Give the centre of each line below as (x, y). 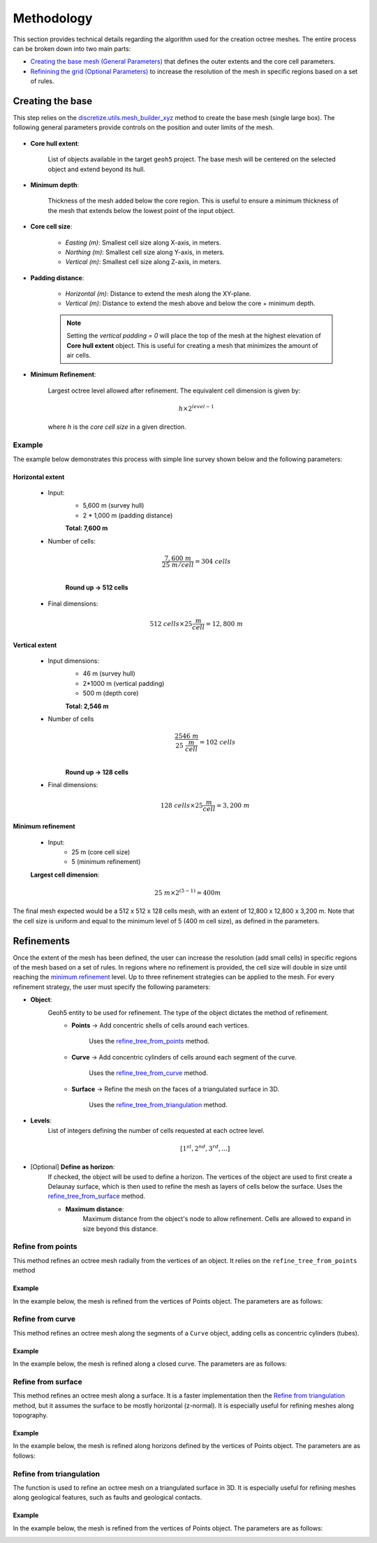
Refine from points (45, 1247)
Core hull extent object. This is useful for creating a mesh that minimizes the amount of (192, 345)
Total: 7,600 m (87, 528)
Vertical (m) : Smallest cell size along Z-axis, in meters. (143, 262)
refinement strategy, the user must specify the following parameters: (112, 987)
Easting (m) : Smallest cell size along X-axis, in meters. (143, 242)
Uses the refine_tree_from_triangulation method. (158, 1104)
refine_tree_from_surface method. (97, 1196)
